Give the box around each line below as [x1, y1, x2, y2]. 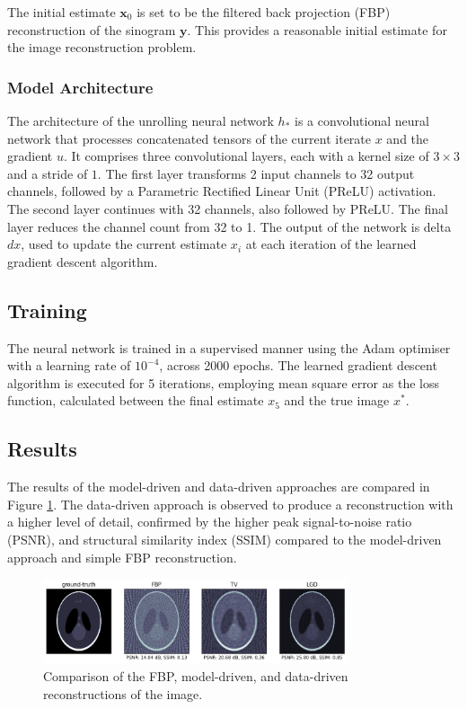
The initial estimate [7, 3, 116, 21]
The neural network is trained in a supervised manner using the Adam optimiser [7, 338, 451, 357]
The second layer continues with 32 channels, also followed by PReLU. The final [7, 199, 448, 217]
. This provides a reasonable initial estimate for [187, 20, 447, 39]
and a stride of [7, 164, 88, 182]
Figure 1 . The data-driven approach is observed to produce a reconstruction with [7, 494, 454, 513]
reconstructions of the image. [43, 684, 203, 703]
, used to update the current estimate [21, 235, 227, 253]
